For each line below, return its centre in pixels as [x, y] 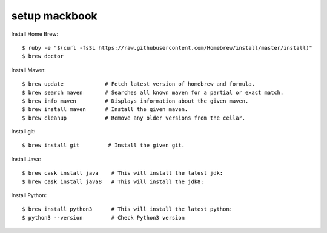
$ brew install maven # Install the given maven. [105, 110]
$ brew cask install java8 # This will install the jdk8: [113, 181]
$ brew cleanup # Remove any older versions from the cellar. [134, 118]
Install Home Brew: [35, 34]
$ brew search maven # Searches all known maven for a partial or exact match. [153, 92]
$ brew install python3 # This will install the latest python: [127, 209]
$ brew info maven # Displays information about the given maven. [135, 101]
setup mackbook [54, 16]
